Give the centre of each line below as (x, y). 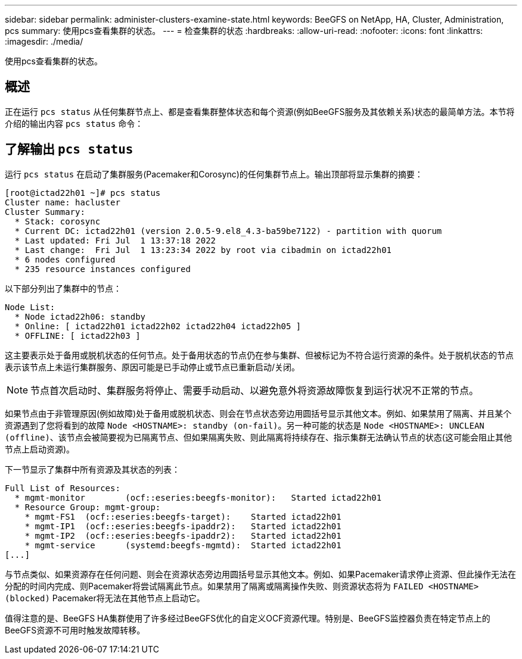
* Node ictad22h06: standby (80, 316)
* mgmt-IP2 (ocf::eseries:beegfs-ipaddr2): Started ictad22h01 (183, 535)
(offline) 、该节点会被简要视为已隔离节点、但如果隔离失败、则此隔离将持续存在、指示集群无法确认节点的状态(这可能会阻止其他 (258, 437)
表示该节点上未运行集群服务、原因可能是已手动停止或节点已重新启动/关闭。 (153, 367)
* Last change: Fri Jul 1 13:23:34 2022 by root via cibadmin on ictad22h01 (203, 250)
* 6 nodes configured (65, 259)
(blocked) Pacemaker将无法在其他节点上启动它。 (105, 598)
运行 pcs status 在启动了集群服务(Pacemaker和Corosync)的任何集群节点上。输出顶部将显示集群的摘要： (214, 174)
